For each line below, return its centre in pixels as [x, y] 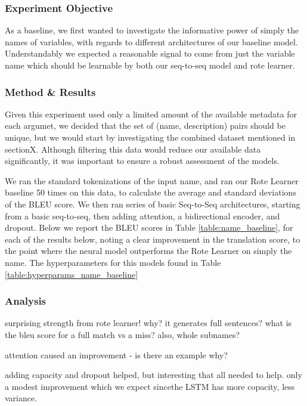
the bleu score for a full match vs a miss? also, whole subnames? [123, 334]
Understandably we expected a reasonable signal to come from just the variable [150, 53]
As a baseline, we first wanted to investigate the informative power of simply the [152, 30]
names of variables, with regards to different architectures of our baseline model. [151, 41]
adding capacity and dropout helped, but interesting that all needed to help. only [153, 375]
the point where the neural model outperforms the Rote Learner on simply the [148, 251]
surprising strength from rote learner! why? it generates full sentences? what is [148, 323]
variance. [21, 398]
